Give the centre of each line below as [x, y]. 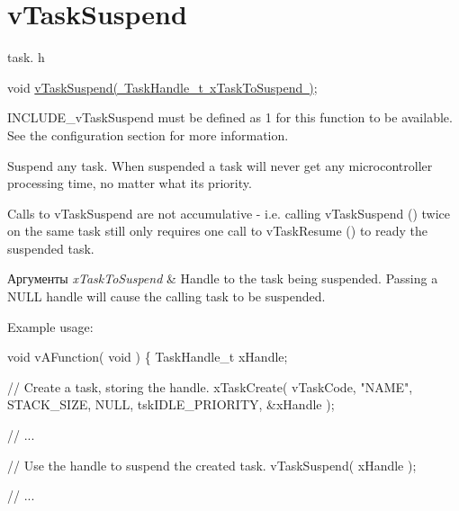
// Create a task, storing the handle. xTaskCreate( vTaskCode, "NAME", [210, 386]
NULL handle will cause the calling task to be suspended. [166, 296]
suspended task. [51, 248]
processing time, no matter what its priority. [130, 183]
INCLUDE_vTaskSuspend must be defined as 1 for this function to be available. [230, 117]
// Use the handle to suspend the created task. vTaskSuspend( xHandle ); [212, 465]
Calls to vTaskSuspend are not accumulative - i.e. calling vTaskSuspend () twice [229, 213]
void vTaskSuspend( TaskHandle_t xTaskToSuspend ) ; [162, 87]
